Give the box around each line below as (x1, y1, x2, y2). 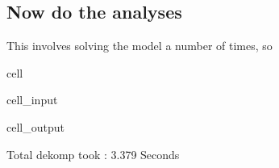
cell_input (6, 91, 58, 108)
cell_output (6, 118, 65, 135)
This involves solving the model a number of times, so (6, 37, 273, 54)
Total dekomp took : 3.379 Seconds (6, 145, 180, 162)
